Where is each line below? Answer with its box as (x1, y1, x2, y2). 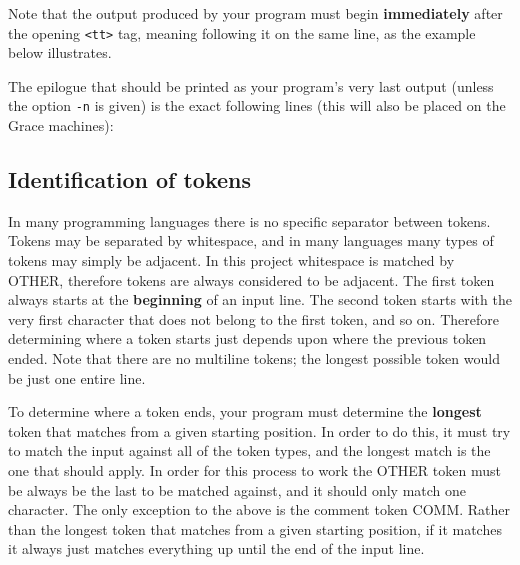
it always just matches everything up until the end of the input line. (8, 538, 425, 559)
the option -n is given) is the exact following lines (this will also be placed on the (8, 95, 506, 116)
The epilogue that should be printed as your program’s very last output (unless (8, 75, 494, 96)
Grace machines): (8, 115, 114, 136)
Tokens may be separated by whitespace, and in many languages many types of (8, 230, 494, 251)
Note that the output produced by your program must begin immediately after (8, 3, 503, 23)
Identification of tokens (8, 164, 252, 195)
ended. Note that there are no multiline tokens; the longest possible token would (8, 348, 500, 369)
